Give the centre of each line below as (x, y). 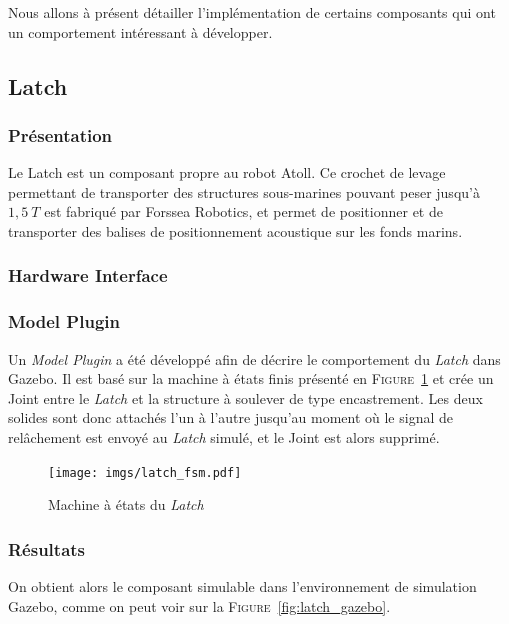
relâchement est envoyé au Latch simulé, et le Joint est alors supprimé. (224, 437)
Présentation (60, 134)
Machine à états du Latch (126, 504)
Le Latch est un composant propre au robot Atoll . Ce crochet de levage (227, 172)
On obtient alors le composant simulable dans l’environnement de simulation (242, 586)
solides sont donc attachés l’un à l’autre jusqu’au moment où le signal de (230, 417)
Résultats (47, 548)
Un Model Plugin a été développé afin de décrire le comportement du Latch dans (254, 358)
